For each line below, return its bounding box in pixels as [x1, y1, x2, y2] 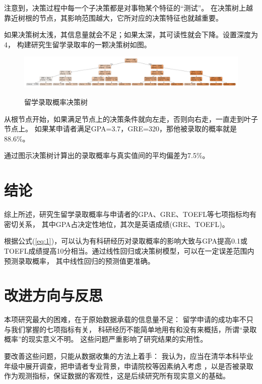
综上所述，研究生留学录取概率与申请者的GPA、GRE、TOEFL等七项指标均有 [4, 209, 257, 219]
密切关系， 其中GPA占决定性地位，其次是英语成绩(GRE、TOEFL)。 [4, 218, 229, 229]
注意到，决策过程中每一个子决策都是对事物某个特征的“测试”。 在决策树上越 [4, 3, 253, 13]
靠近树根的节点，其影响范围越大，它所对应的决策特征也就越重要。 [4, 12, 223, 23]
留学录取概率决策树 [24, 97, 88, 107]
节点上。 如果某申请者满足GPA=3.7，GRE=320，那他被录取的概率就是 [4, 123, 237, 134]
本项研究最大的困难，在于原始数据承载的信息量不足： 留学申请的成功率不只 [4, 314, 253, 325]
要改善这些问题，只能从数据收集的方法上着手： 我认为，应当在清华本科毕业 [4, 351, 253, 361]
